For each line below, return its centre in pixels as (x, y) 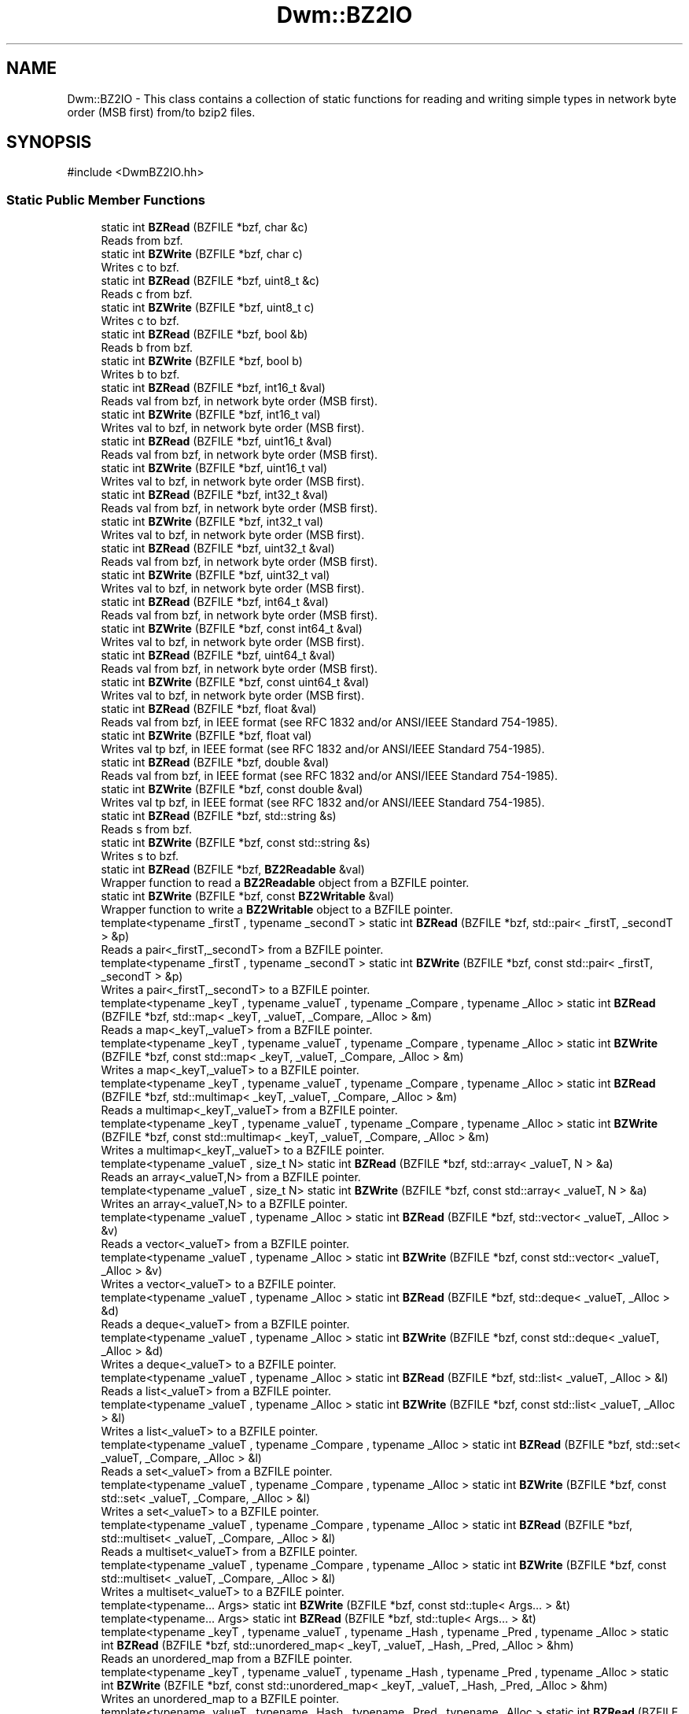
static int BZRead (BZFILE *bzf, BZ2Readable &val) (233, 870)
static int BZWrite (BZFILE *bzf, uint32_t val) (216, 575)
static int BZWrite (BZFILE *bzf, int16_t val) (211, 415)
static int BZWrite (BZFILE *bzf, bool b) (202, 361)
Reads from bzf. (142, 241)
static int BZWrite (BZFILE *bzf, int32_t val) (212, 522)
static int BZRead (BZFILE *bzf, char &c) (204, 227)
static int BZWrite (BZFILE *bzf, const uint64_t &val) (235, 682)
